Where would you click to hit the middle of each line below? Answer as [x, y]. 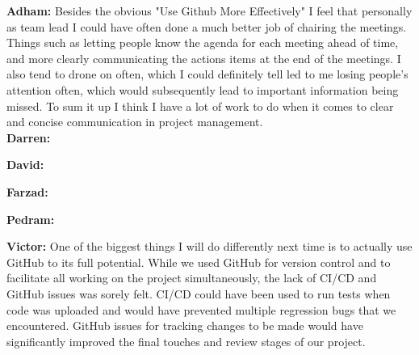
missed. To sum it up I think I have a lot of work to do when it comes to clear [200, 106]
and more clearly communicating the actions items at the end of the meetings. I [204, 58]
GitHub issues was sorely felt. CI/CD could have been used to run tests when [199, 293]
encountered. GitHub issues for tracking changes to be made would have [185, 325]
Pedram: [31, 219]
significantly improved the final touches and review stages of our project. [186, 341]
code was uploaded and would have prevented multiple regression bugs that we [201, 309]
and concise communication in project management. [135, 122]
